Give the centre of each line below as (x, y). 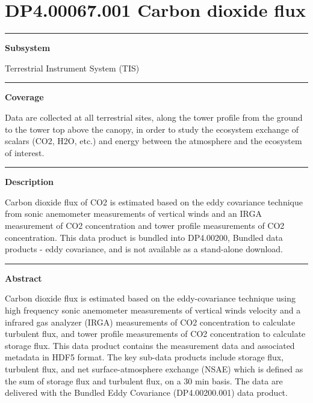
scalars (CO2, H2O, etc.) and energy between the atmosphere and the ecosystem (153, 141)
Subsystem (28, 48)
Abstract (23, 278)
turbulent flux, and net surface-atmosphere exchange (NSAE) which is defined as (154, 369)
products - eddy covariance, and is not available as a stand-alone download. (144, 249)
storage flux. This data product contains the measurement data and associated (150, 345)
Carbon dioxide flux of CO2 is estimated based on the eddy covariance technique (154, 201)
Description (29, 182)
